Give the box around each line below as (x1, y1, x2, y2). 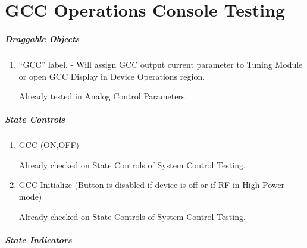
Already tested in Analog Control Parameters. (18, 90, 187, 102)
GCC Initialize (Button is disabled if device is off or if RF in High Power (18, 178, 285, 191)
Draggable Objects (5, 32, 80, 45)
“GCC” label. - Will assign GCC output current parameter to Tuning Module (18, 58, 303, 70)
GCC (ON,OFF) (18, 139, 80, 151)
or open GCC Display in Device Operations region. (18, 70, 205, 82)
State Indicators (5, 233, 72, 246)
